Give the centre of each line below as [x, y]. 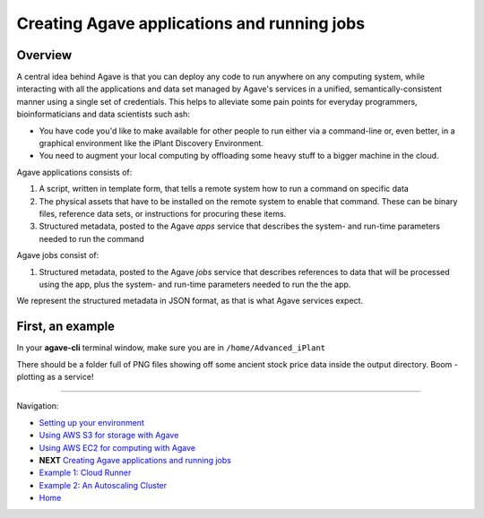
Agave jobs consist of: [58, 255]
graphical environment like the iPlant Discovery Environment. [151, 143]
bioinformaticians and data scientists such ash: [103, 114]
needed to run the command [91, 238]
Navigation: [38, 406]
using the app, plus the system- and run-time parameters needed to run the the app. [195, 284]
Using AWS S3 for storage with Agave [109, 436]
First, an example [66, 327]
